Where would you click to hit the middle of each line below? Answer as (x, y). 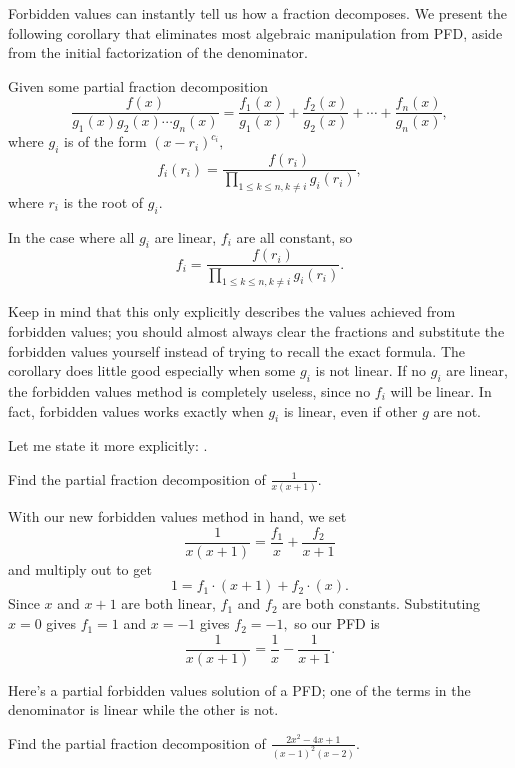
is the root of (103, 201)
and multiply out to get (80, 568)
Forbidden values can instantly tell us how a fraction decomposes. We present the (257, 13)
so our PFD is (337, 623)
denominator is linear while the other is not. (143, 709)
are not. (457, 410)
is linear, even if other (350, 410)
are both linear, (168, 603)
